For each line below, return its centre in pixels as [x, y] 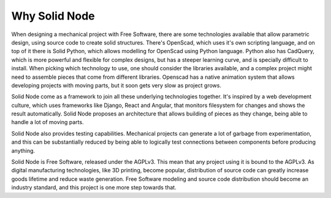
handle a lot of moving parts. [48, 122]
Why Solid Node [53, 16]
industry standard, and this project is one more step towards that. [94, 188]
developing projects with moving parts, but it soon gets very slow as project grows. [116, 85]
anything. [23, 150]
